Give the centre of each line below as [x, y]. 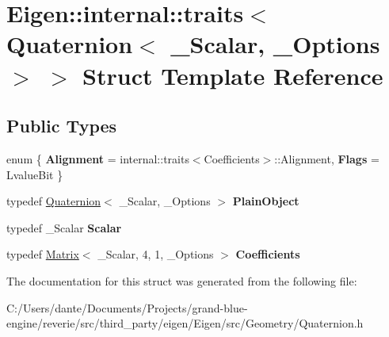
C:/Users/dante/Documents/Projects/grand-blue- [127, 307]
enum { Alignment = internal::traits [98, 158]
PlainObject [266, 201]
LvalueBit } [35, 174]
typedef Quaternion [54, 201]
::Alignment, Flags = [327, 158]
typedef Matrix [43, 254]
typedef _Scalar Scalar [64, 227]
